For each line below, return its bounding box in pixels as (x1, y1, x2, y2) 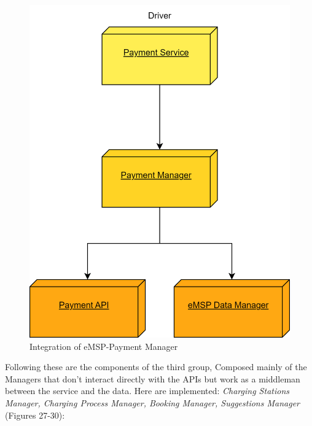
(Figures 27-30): (5, 408, 65, 421)
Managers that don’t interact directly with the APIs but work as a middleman (5, 372, 300, 385)
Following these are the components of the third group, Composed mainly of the (5, 360, 307, 373)
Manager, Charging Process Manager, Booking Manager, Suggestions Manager (5, 397, 300, 409)
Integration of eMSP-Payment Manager (29, 339, 178, 352)
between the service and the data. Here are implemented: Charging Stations (5, 384, 289, 397)
